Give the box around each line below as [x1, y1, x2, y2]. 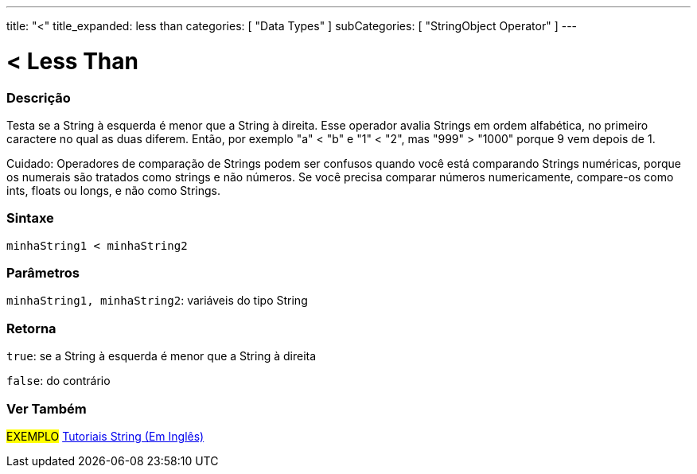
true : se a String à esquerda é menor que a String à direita [6, 349, 317, 363]
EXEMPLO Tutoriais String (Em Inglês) [6, 429, 204, 443]
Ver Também [6, 400, 87, 417]
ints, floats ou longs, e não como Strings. [6, 183, 221, 197]
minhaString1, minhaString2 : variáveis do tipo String [6, 293, 308, 308]
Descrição [6, 89, 71, 106]
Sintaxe [6, 210, 54, 227]
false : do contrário [6, 374, 111, 388]
